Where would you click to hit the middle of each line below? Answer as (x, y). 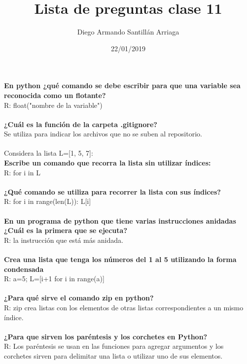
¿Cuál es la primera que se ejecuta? (66, 230)
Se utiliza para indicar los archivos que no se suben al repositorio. (103, 134)
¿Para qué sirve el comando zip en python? (79, 298)
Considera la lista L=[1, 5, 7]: (49, 153)
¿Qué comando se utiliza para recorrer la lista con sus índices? (112, 191)
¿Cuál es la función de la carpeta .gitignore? (81, 124)
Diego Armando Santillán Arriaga (128, 32)
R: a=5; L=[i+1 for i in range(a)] (54, 279)
